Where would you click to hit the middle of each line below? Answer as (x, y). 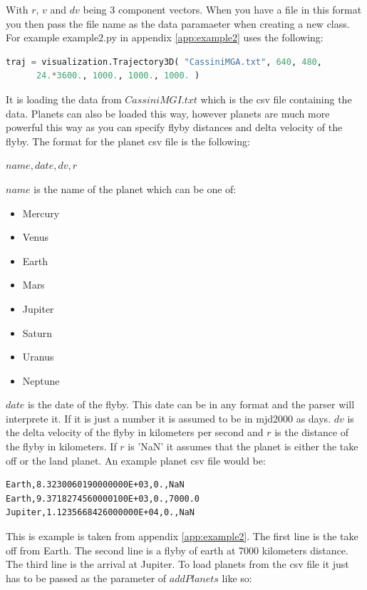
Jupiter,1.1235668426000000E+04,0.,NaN (100, 513)
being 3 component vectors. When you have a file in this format (222, 9)
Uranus (38, 357)
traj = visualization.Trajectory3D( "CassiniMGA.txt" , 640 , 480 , (164, 62)
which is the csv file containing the (276, 99)
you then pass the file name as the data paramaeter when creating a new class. (178, 23)
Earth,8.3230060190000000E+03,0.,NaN (95, 485)
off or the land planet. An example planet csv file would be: (136, 460)
